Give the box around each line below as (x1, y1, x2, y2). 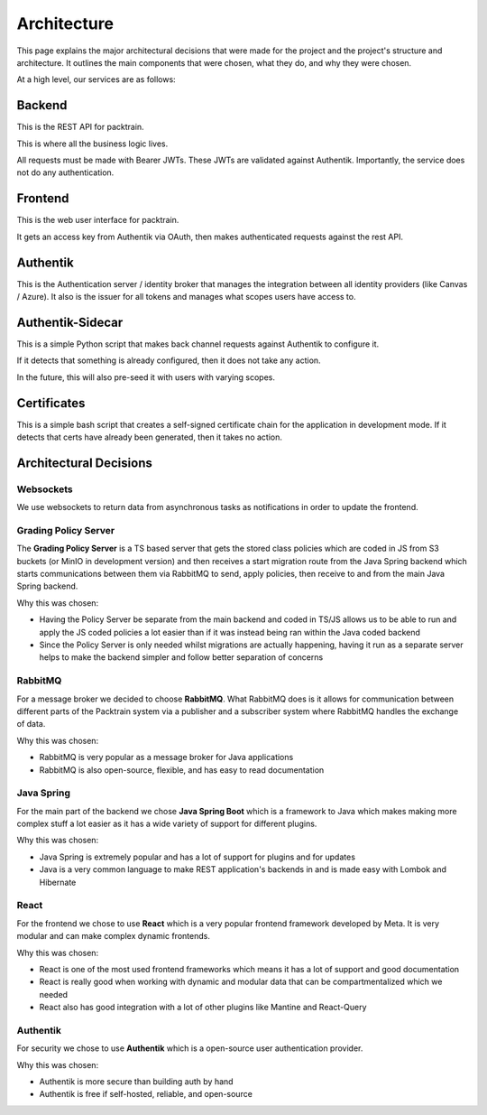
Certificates (16, 395, 86, 411)
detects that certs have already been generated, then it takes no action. (16, 432, 283, 442)
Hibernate (39, 877, 77, 887)
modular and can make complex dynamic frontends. (16, 931, 211, 942)
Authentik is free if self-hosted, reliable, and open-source (39, 1089, 253, 1100)
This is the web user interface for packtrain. (16, 215, 179, 226)
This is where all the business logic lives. (16, 138, 169, 149)
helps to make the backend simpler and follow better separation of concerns (39, 652, 324, 663)
